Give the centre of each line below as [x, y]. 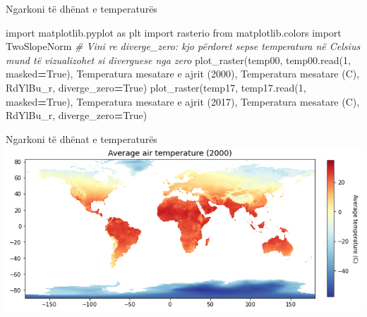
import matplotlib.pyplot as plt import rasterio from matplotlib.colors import [174, 32]
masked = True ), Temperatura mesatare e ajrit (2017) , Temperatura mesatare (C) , [183, 101]
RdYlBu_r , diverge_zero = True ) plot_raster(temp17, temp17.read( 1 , [156, 87]
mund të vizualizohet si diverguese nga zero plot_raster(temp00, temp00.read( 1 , [178, 60]
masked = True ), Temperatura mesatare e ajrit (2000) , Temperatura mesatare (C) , [183, 74]
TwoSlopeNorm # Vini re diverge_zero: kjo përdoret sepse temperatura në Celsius [183, 46]
